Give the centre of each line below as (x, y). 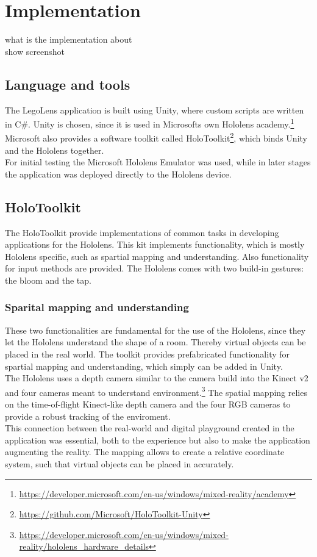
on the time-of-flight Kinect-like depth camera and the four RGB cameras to (148, 404)
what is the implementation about (69, 39)
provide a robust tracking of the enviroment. (88, 416)
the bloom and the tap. (48, 280)
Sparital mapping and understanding (97, 307)
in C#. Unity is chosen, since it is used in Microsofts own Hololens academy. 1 (150, 123)
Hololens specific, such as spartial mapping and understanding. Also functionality (157, 256)
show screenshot (35, 51)
